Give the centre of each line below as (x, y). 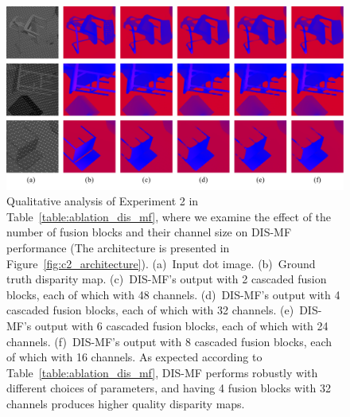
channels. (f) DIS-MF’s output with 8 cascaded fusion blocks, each (169, 341)
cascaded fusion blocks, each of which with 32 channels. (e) (150, 310)
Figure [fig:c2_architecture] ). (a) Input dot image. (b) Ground (161, 263)
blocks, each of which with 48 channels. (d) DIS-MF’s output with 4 (173, 294)
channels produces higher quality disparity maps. (126, 403)
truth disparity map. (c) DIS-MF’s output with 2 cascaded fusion (167, 279)
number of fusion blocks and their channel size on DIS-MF (149, 232)
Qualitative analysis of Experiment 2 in (103, 201)
